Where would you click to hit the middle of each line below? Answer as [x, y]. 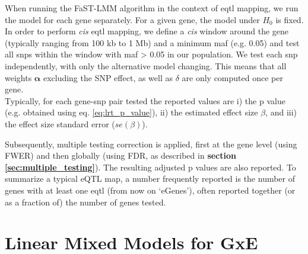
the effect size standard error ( [60, 123]
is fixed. [290, 19]
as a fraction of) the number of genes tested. [85, 202]
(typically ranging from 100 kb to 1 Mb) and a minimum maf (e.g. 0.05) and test [152, 42]
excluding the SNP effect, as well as [108, 77]
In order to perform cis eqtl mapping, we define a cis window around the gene [147, 31]
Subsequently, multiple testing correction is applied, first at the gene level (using [151, 144]
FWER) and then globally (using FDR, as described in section [120, 155]
